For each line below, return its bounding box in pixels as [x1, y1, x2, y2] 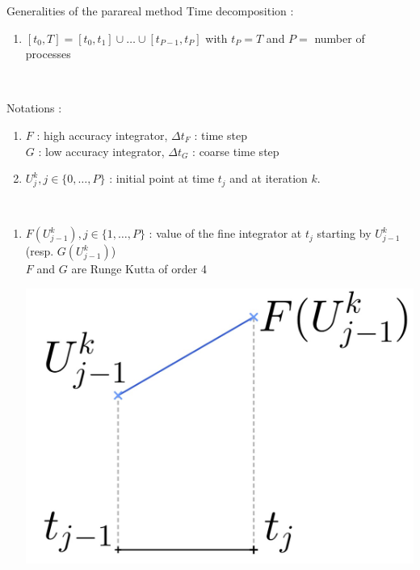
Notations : [6, 99, 62, 116]
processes [25, 45, 71, 62]
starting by [317, 225, 372, 242]
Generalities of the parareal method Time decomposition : [6, 2, 294, 19]
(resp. [25, 243, 54, 260]
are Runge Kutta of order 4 [71, 260, 207, 277]
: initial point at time [109, 170, 215, 187]
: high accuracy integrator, [36, 126, 168, 143]
